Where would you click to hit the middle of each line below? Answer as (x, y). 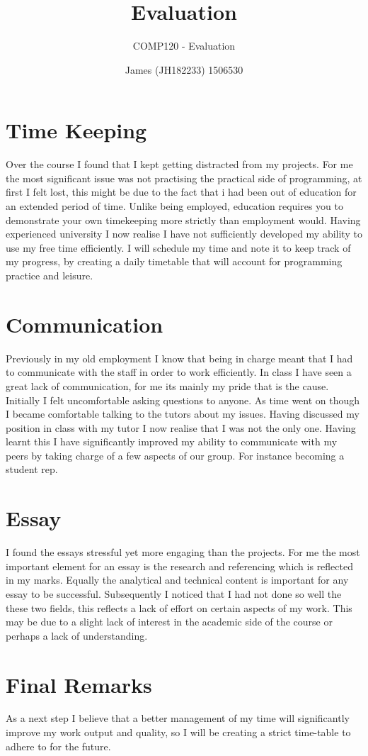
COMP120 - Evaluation (184, 46)
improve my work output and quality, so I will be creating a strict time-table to (178, 732)
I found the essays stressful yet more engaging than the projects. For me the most (183, 552)
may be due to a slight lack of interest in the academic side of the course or (169, 622)
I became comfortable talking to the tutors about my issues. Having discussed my (183, 414)
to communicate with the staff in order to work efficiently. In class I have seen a (179, 372)
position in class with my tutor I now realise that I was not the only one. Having (181, 427)
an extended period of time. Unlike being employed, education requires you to (174, 206)
